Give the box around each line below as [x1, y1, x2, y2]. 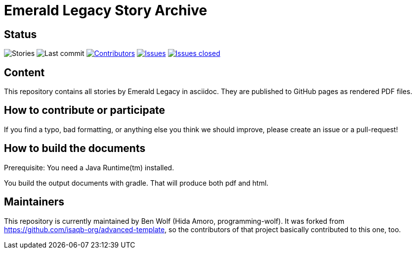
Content [4, 66, 45, 79]
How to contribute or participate [4, 104, 166, 117]
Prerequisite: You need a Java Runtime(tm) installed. [4, 163, 174, 172]
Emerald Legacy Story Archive [4, 2, 208, 19]
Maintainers [4, 196, 65, 208]
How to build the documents [4, 142, 146, 155]
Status [4, 28, 37, 41]
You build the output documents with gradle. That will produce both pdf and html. [4, 178, 269, 187]
